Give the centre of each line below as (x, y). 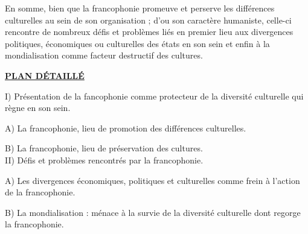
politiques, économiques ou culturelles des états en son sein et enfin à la (137, 43)
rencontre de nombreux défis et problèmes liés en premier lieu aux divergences (149, 32)
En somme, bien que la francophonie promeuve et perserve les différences (140, 8)
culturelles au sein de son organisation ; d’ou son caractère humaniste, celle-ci (148, 20)
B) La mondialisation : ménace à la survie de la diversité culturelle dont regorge (153, 212)
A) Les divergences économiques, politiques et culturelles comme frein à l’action (152, 180)
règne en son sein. (38, 108)
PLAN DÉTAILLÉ (45, 75)
